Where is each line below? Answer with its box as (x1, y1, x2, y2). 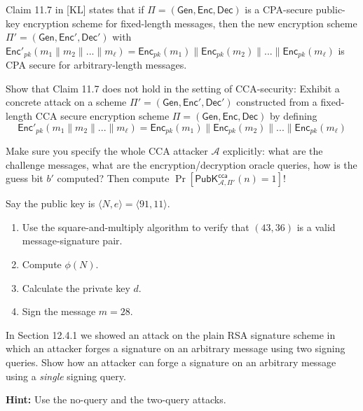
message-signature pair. (22, 233, 123, 248)
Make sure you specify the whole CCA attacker (6, 144, 208, 158)
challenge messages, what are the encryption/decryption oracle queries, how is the (6, 157, 357, 172)
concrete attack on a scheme (6, 95, 127, 109)
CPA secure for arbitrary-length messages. (6, 57, 187, 72)
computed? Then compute (57, 171, 170, 186)
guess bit (6, 171, 43, 186)
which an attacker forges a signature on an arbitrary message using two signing (6, 341, 345, 356)
